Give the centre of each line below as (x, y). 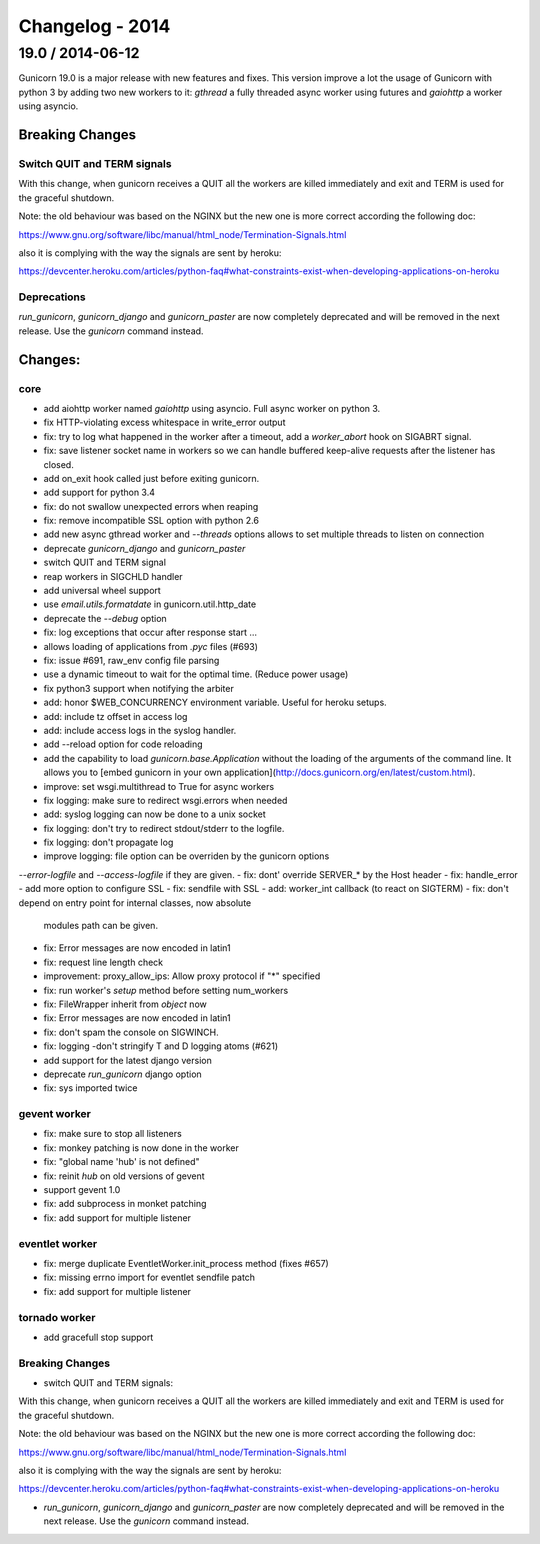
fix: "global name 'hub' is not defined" (121, 1162)
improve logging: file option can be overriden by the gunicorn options (186, 856)
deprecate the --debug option (105, 618)
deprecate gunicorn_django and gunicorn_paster (144, 548)
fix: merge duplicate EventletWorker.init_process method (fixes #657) (186, 1263)
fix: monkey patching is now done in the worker (141, 1147)
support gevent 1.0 (82, 1190)
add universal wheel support (102, 591)
